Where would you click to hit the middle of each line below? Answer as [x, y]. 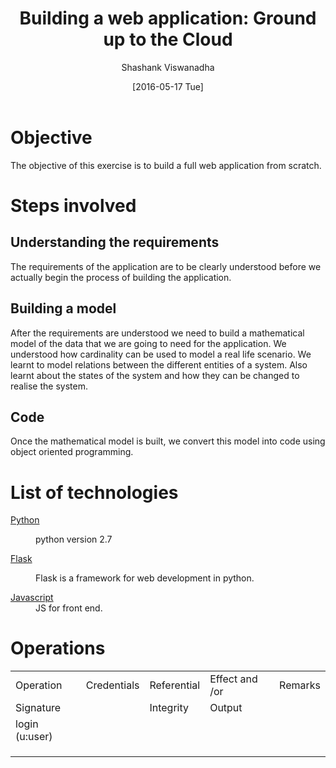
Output [226, 708]
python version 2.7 [74, 539]
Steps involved [73, 205]
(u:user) [34, 737]
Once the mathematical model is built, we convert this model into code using [168, 441]
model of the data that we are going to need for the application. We [148, 343]
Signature [38, 708]
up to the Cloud [168, 39]
